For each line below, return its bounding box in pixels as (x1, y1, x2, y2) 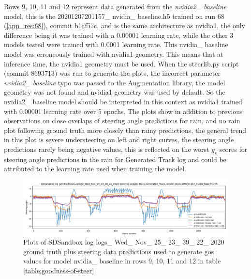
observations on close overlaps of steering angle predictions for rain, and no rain (4, 115, 240, 126)
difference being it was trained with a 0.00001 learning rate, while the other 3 (4, 30, 234, 40)
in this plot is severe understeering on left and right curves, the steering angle (4, 134, 234, 145)
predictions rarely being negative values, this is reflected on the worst (4, 144, 209, 154)
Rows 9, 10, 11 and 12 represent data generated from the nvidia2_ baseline (4, 1, 227, 11)
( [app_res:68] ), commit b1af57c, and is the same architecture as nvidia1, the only (4, 20, 245, 31)
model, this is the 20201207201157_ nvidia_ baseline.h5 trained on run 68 (4, 11, 224, 21)
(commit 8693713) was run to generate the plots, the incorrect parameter (4, 68, 221, 78)
